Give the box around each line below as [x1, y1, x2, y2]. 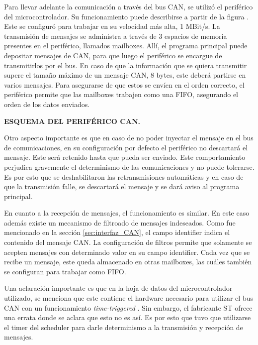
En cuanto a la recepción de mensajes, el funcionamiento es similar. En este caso [4, 208, 250, 218]
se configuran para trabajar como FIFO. [4, 266, 126, 276]
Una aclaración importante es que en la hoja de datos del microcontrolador [4, 283, 233, 293]
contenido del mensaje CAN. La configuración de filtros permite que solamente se [4, 237, 252, 247]
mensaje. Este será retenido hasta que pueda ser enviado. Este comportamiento [4, 152, 246, 162]
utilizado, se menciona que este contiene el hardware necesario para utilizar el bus [4, 293, 253, 303]
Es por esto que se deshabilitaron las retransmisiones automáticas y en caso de [4, 171, 244, 182]
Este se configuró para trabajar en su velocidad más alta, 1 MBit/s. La [4, 21, 220, 31]
